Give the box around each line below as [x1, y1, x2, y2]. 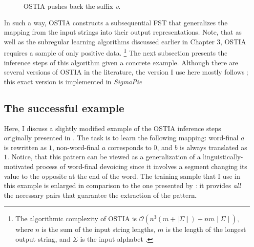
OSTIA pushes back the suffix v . [23, 1, 121, 11]
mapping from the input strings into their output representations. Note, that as [4, 27, 242, 37]
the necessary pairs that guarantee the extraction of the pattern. [4, 190, 197, 200]
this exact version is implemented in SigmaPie [4, 76, 142, 86]
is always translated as [180, 142, 247, 152]
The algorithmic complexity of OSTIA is [15, 213, 137, 224]
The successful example [4, 100, 125, 115]
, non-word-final [52, 142, 100, 152]
